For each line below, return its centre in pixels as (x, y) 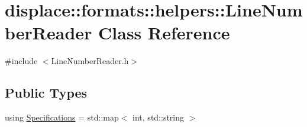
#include (21, 61)
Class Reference (164, 33)
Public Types (46, 93)
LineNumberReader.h (90, 61)
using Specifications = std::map (62, 117)
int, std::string (159, 117)
